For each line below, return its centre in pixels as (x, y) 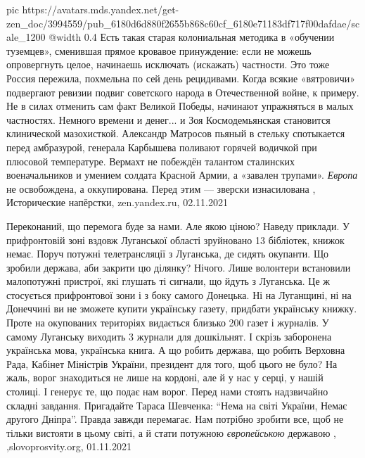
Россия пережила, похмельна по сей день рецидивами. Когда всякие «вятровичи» (181, 78)
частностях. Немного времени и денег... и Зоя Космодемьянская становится (168, 119)
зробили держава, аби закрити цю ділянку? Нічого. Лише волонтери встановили (179, 267)
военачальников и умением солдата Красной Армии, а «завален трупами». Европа (182, 175)
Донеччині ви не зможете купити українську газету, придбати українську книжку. (182, 308)
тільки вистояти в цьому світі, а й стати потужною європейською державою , (172, 432)
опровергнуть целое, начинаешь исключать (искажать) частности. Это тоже (168, 64)
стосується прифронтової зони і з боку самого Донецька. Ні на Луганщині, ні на (179, 294)
